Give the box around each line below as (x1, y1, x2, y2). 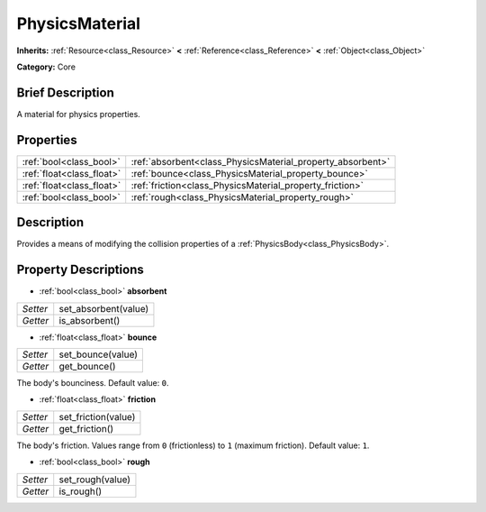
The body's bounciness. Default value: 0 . (16, 377, 169, 388)
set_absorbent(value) (58, 302, 149, 315)
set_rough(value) (58, 473, 130, 486)
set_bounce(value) (58, 348, 139, 361)
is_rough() (58, 485, 103, 498)
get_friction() (58, 422, 114, 434)
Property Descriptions (16, 262, 144, 278)
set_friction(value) (58, 410, 136, 423)
